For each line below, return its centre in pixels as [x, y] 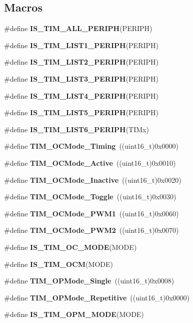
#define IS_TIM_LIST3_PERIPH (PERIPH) [81, 78]
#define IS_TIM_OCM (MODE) [58, 264]
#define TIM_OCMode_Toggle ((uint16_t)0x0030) [90, 197]
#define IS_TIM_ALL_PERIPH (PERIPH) [78, 28]
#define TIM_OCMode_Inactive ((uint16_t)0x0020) [93, 180]
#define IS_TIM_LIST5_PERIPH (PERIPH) [81, 112]
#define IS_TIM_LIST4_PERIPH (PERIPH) [81, 95]
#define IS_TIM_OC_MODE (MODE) [70, 247]
